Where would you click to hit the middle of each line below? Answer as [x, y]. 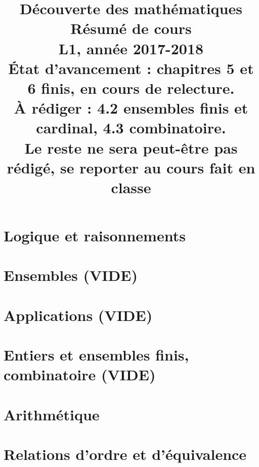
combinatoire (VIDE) [80, 374]
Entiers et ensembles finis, [96, 355]
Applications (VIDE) [78, 315]
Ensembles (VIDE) [71, 275]
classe [131, 187]
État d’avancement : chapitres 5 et [131, 68]
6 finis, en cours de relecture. [131, 87]
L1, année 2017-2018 [131, 48]
